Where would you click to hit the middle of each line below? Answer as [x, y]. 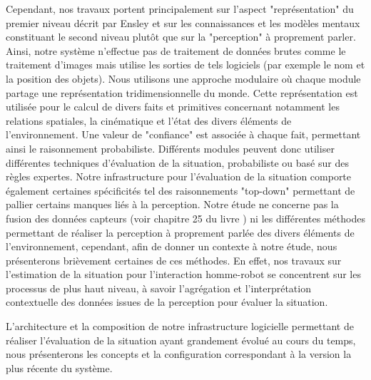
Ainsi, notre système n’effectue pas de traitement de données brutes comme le [176, 50]
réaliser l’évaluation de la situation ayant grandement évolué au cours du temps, [181, 340]
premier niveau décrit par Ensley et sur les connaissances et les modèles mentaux [183, 22]
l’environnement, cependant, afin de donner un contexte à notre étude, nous [172, 246]
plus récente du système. [59, 368]
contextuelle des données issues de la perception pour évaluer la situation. [167, 302]
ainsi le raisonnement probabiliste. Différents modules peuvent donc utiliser [170, 148]
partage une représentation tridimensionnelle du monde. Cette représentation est [182, 92]
